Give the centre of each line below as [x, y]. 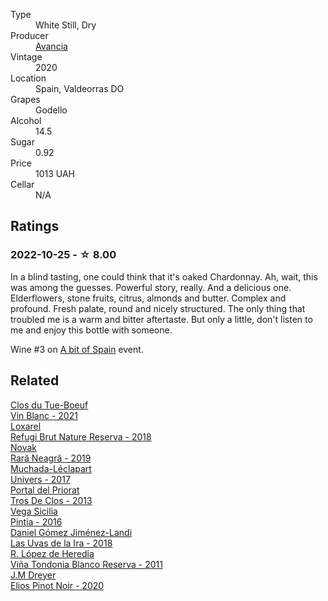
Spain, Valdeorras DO [80, 88]
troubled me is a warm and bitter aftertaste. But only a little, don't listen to [161, 319]
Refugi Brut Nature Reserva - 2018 [81, 436]
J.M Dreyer [33, 575]
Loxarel [26, 426]
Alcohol [26, 120]
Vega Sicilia [34, 511]
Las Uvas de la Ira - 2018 [61, 543]
